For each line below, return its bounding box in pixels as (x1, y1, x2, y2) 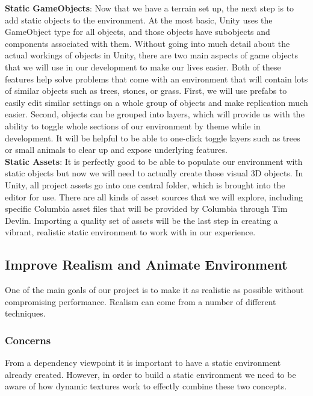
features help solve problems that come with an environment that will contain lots (5, 72, 308, 85)
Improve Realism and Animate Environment (5, 255, 288, 274)
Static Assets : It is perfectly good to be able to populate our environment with (5, 155, 303, 167)
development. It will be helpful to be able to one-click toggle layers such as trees (5, 131, 300, 144)
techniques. (5, 307, 46, 320)
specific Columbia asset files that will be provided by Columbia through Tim (5, 202, 288, 215)
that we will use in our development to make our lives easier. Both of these (5, 60, 281, 73)
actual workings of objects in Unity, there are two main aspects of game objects (5, 49, 298, 61)
